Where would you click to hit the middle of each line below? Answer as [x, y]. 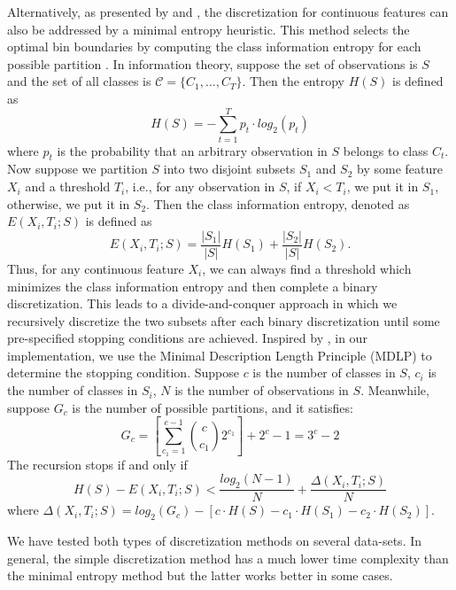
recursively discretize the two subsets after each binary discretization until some [224, 320]
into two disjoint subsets [229, 169]
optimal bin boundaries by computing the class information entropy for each [214, 47]
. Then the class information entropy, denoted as [278, 203]
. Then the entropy [293, 81]
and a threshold [68, 186]
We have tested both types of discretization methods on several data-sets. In [215, 540]
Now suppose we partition [77, 169]
